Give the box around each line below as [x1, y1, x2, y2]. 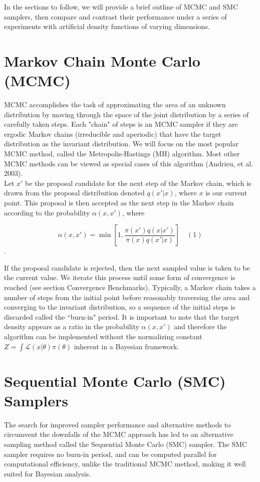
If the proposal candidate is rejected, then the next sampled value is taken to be [4, 262, 250, 273]
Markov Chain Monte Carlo [4, 50, 200, 71]
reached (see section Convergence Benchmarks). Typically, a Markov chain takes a [4, 282, 256, 292]
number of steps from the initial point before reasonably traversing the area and [4, 292, 250, 302]
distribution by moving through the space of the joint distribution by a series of [4, 109, 249, 119]
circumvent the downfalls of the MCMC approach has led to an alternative [4, 429, 233, 439]
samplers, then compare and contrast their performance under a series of [4, 11, 227, 22]
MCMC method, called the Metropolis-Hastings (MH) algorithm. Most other [4, 148, 240, 159]
